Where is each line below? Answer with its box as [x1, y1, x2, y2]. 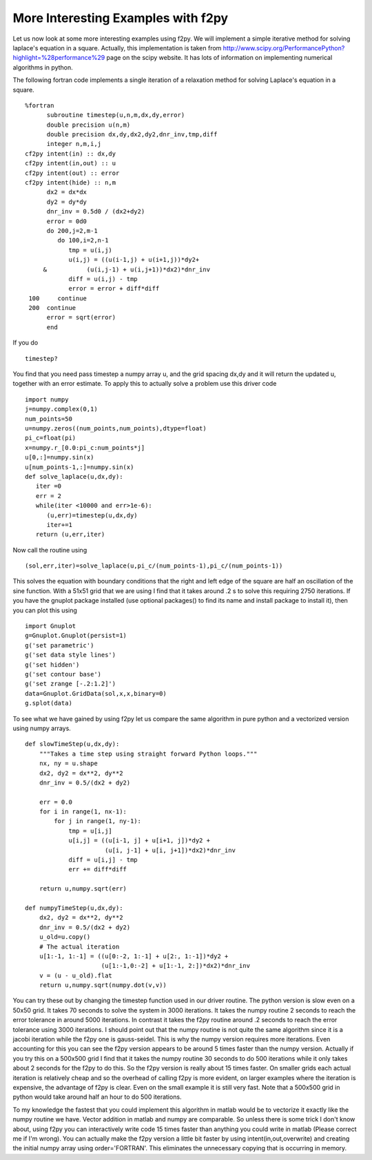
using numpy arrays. [12, 724, 72, 732]
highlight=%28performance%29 [12, 54, 105, 62]
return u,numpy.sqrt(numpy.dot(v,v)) [39, 982, 167, 989]
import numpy [25, 395, 69, 403]
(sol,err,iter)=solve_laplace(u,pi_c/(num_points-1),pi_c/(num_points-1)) [25, 562, 283, 570]
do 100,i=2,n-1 [57, 236, 109, 245]
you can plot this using [12, 606, 77, 614]
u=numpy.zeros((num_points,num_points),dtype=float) [25, 424, 207, 432]
